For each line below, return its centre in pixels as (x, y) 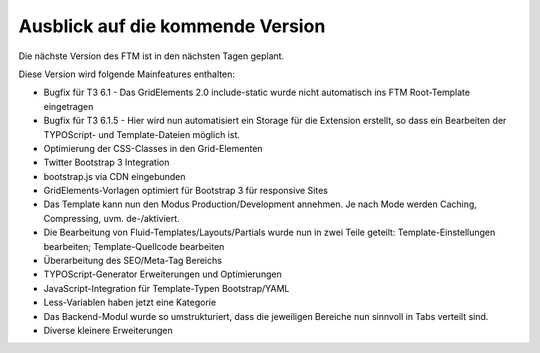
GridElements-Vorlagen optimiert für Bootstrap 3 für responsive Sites (186, 191)
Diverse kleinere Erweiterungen (108, 330)
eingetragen (68, 106)
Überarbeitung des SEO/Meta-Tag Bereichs (132, 261)
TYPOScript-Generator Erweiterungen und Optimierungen (162, 274)
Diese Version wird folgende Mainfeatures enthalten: (126, 74)
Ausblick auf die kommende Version (172, 26)
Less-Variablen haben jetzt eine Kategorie (130, 302)
